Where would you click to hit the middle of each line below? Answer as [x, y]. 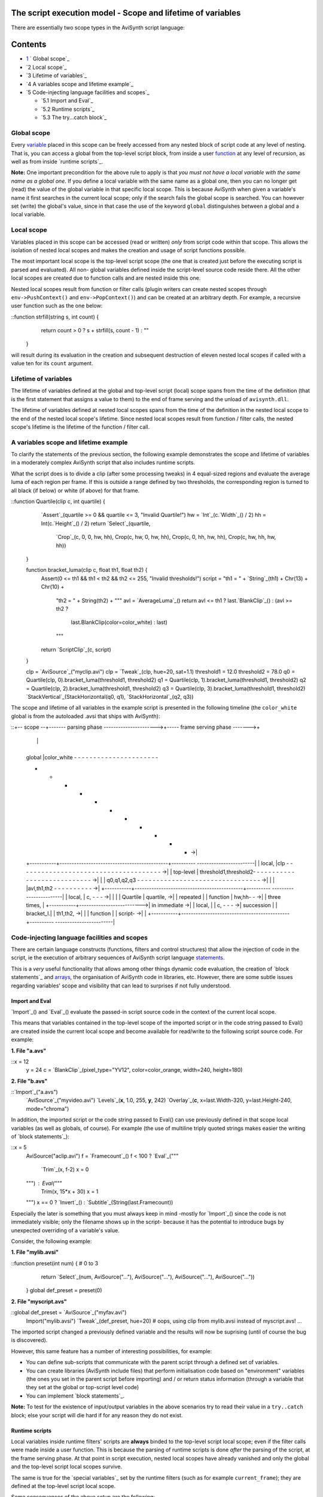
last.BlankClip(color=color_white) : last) [119, 622]
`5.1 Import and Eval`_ [67, 101]
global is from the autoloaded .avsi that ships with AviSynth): [86, 716]
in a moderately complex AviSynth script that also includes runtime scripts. [103, 463]
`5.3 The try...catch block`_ [74, 117]
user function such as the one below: [57, 306]
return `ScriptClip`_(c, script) [76, 650]
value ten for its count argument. [52, 363]
